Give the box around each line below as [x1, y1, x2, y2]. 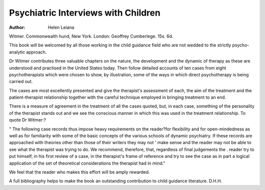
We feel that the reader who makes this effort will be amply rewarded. [9, 169, 150, 175]
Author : [9, 24, 26, 30]
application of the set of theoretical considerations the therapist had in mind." [9, 160, 165, 166]
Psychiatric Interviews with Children [9, 7, 160, 18]
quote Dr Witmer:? [9, 117, 46, 123]
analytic [9, 49, 26, 55]
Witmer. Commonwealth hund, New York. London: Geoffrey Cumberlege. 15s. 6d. [9, 33, 174, 39]
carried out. [9, 79, 33, 84]
